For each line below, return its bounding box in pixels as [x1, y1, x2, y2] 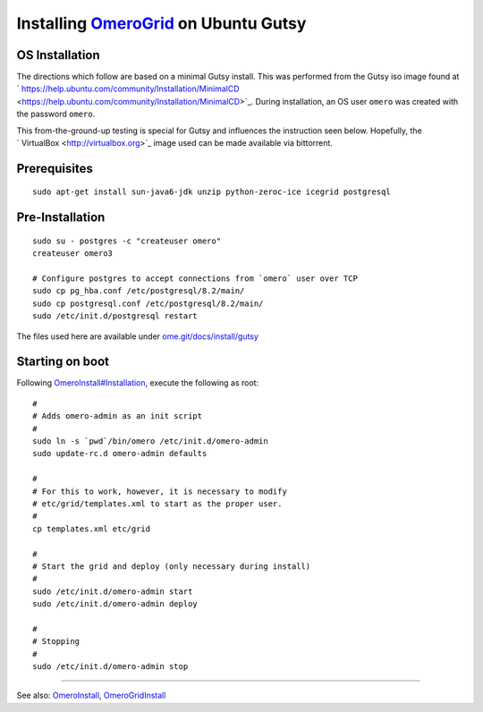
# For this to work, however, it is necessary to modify [32, 486, 288, 496]
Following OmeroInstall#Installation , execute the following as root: [16, 377, 259, 388]
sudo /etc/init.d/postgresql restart [32, 311, 199, 321]
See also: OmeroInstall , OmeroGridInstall [16, 690, 166, 701]
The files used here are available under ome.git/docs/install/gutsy [16, 331, 259, 342]
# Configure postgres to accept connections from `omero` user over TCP [32, 274, 358, 284]
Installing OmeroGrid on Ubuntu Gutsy [16, 13, 307, 33]
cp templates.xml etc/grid [32, 523, 151, 534]
